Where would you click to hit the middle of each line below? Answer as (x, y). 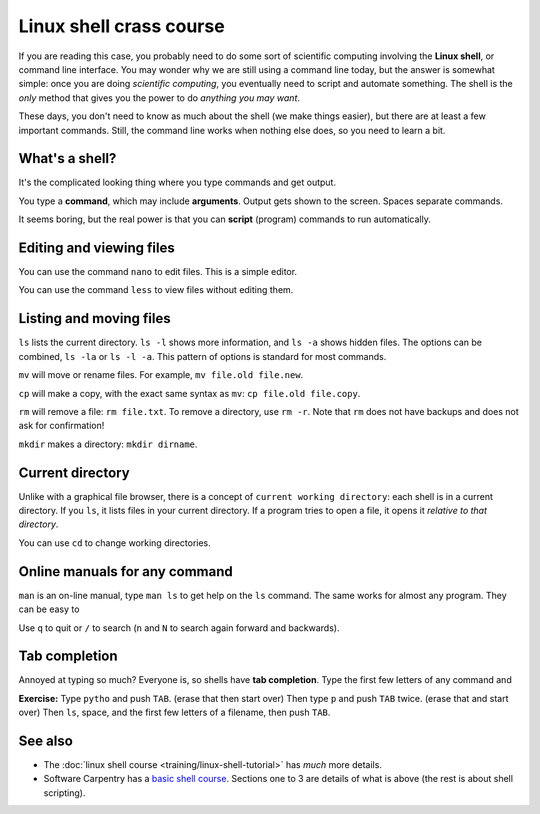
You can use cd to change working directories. (115, 542)
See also (46, 741)
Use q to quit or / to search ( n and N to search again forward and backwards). (179, 627)
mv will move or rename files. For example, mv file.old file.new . (161, 375)
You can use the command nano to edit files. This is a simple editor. (158, 272)
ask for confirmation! (61, 426)
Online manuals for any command (126, 571)
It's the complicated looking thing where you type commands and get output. (177, 182)
